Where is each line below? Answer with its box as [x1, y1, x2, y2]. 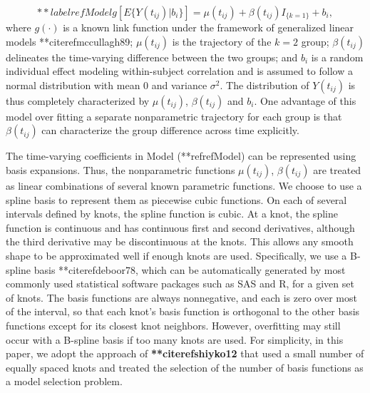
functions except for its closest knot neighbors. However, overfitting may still [6, 317, 341, 332]
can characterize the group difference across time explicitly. [41, 123, 299, 138]
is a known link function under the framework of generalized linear [63, 20, 354, 34]
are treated [313, 162, 361, 177]
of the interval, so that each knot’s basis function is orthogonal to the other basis [6, 304, 360, 319]
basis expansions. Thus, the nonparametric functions [6, 162, 235, 177]
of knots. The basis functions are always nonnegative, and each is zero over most [6, 290, 357, 305]
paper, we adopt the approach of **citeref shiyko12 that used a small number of [6, 346, 364, 361]
